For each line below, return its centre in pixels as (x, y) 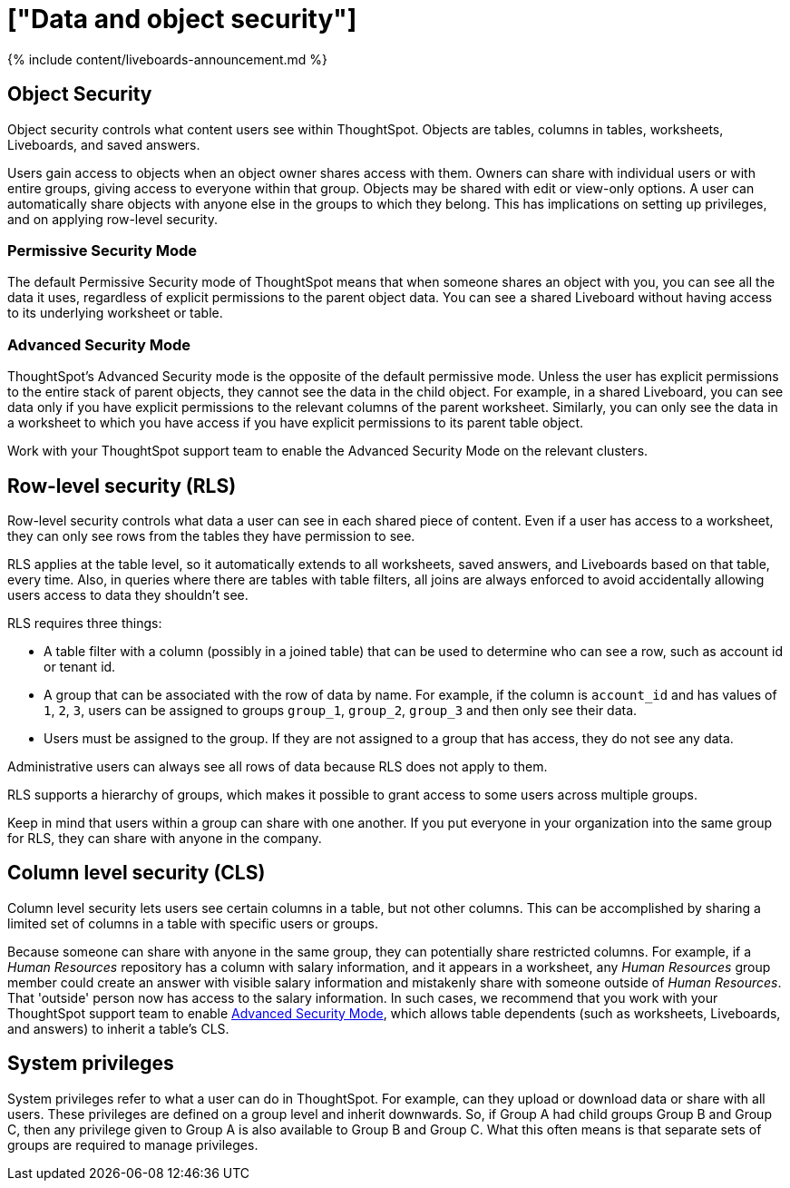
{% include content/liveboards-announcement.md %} (168, 59)
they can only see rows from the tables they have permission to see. (211, 535)
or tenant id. (80, 666)
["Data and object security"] (182, 19)
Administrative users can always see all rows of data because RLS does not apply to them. (278, 766)
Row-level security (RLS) (122, 486)
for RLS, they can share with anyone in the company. (165, 838)
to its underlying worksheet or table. (115, 313)
